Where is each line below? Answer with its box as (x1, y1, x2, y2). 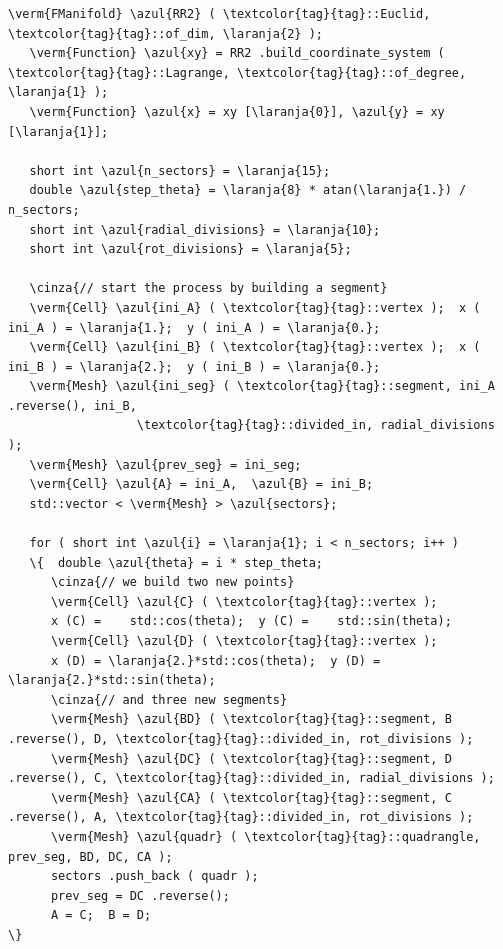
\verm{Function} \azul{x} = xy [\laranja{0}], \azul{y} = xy (29, 104, 445, 119)
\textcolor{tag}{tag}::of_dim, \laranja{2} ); (8, 26, 323, 41)
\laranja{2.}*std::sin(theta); (8, 673, 216, 688)
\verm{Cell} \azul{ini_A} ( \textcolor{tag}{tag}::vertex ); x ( (29, 300, 481, 315)
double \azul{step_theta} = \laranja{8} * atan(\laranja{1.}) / (29, 183, 467, 198)
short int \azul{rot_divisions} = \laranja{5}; (29, 242, 352, 257)
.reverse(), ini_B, (8, 398, 137, 413)
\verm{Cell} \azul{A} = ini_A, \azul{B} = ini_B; (29, 477, 374, 492)
